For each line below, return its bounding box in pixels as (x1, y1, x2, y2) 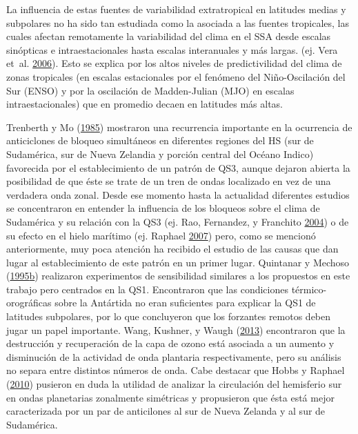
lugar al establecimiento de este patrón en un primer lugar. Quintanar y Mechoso (6, 255, 350, 269)
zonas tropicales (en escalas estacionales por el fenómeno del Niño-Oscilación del (6, 69, 346, 83)
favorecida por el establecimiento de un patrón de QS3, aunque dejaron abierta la (6, 160, 350, 175)
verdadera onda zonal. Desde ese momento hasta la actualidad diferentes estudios (6, 187, 350, 201)
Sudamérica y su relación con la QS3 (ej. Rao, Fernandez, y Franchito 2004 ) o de (6, 214, 349, 228)
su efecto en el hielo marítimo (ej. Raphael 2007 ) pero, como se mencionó (6, 228, 316, 242)
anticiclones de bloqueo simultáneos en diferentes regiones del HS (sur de (6, 133, 314, 148)
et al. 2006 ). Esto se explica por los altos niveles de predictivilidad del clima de (6, 56, 342, 70)
